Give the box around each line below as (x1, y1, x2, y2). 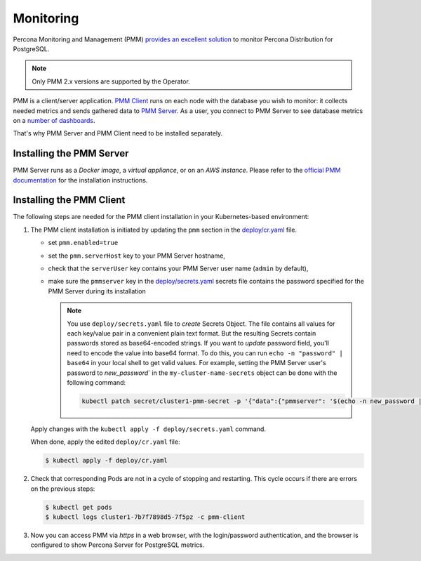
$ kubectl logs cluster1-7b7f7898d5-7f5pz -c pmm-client (45, 513, 246, 521)
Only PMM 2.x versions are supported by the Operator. (32, 77, 191, 86)
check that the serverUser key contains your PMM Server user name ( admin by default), (48, 264, 309, 273)
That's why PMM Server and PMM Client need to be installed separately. (13, 129, 223, 138)
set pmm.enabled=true (48, 239, 119, 247)
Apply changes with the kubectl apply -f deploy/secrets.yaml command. (30, 425, 267, 433)
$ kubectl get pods (45, 503, 112, 511)
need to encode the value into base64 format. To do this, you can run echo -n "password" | (67, 348, 343, 357)
